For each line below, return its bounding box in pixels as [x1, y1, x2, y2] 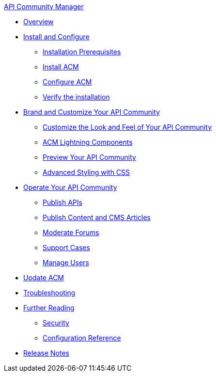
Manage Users [43, 258, 89, 267]
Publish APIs [43, 198, 82, 206]
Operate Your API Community [23, 183, 117, 191]
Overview [23, 17, 54, 26]
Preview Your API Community [43, 153, 136, 161]
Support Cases [43, 243, 90, 252]
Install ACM [43, 63, 79, 71]
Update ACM [23, 273, 64, 282]
